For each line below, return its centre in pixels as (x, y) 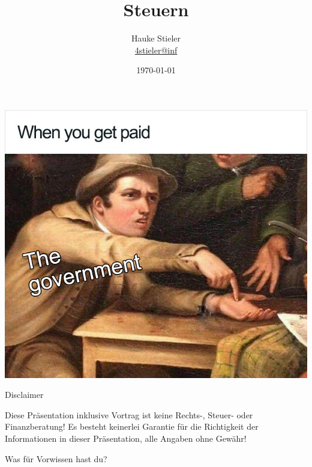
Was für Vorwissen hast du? (56, 458)
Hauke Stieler (156, 38)
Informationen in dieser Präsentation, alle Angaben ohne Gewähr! (126, 438)
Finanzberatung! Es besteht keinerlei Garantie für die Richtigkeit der (132, 426)
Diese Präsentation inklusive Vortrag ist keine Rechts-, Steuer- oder (129, 414)
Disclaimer (24, 395)
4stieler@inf (156, 50)
